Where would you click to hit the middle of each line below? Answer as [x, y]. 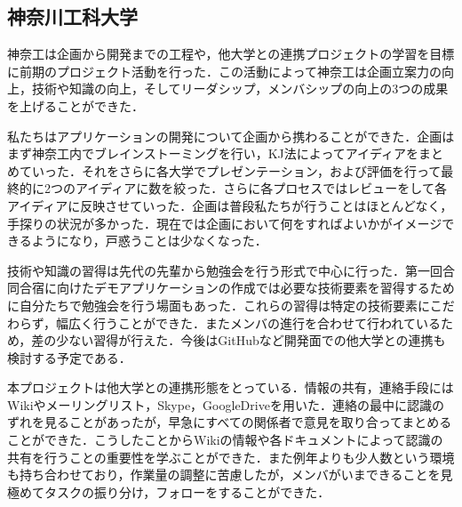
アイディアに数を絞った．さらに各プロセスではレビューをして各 [261, 188]
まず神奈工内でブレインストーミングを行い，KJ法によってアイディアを [213, 153]
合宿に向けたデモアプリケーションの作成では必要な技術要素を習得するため [237, 288]
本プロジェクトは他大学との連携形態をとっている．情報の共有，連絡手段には [231, 387]
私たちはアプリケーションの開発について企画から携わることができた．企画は [231, 136]
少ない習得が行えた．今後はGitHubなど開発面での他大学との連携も [251, 340]
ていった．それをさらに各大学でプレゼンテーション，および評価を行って [230, 170]
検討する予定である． [69, 357]
